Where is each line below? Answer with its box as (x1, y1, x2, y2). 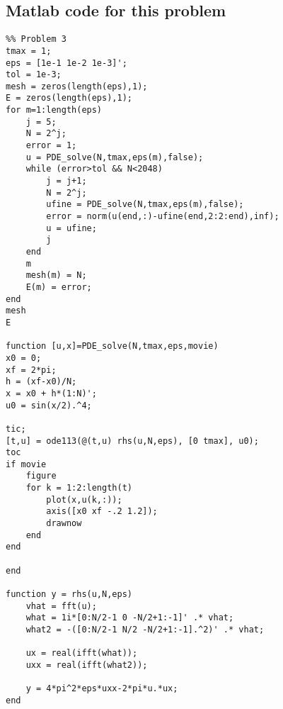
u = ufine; (46, 223, 97, 233)
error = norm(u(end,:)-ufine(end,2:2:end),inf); (46, 211, 279, 222)
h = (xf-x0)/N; (6, 376, 77, 387)
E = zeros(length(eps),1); (6, 93, 132, 104)
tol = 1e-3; (6, 69, 62, 80)
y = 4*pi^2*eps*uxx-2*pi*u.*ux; (25, 683, 178, 694)
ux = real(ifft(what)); (25, 648, 138, 659)
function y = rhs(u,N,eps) (6, 589, 132, 600)
